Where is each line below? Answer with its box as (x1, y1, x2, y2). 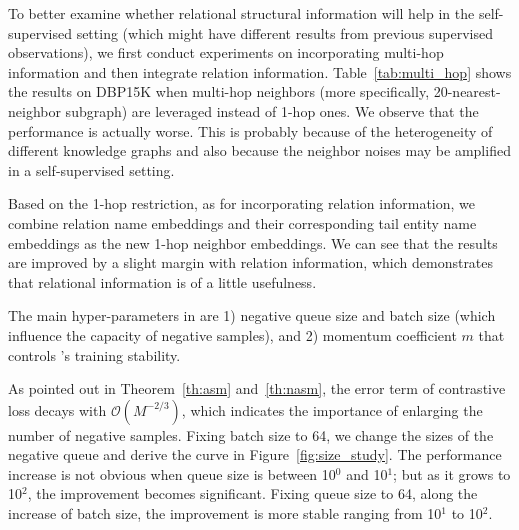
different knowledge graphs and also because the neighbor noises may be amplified (8, 140, 511, 161)
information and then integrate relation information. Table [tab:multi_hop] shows (8, 61, 512, 82)
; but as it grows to (393, 463, 511, 484)
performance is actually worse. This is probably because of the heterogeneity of (8, 120, 493, 141)
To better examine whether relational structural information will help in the (8, 3, 475, 23)
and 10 (346, 463, 388, 484)
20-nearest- (433, 81, 501, 102)
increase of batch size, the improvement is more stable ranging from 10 (8, 503, 442, 524)
